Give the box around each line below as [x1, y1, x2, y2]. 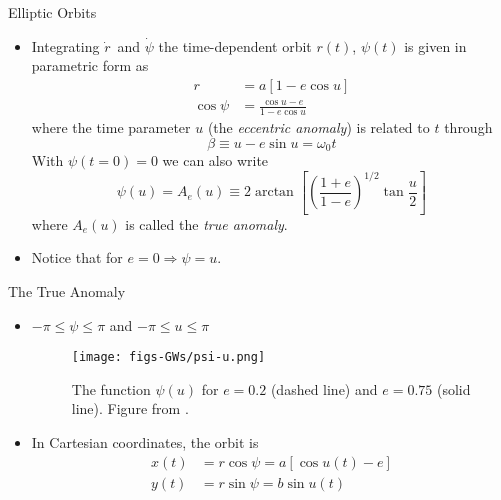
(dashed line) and [270, 378, 378, 399]
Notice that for [31, 247, 123, 268]
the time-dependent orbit [158, 35, 312, 56]
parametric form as [31, 55, 149, 76]
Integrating [31, 35, 100, 56]
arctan [254, 185, 294, 200]
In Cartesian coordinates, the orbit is [31, 432, 259, 453]
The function [71, 378, 151, 399]
